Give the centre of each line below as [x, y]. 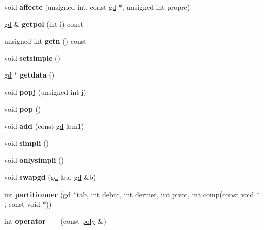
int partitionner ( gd [38, 194]
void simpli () [27, 143]
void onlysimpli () [34, 160]
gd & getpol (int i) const [44, 24]
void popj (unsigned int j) [45, 91]
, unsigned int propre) [156, 7]
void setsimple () [32, 58]
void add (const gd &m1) [44, 126]
